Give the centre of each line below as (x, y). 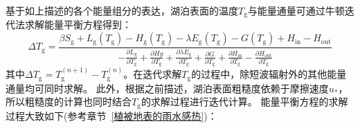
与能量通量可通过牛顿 (296, 10)
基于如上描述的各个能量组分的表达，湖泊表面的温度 (122, 10)
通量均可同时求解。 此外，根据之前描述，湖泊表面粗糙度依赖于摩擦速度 (167, 88)
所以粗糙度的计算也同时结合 (69, 102)
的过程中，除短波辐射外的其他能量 (269, 74)
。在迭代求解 (153, 74)
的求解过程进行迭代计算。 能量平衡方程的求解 (244, 102)
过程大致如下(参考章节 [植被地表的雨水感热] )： (111, 115)
